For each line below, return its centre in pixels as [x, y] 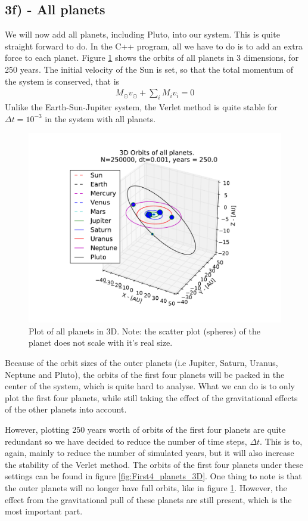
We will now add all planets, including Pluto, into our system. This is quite [142, 34]
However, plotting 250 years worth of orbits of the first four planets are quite [145, 429]
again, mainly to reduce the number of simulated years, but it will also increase [150, 453]
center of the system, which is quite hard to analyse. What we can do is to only [150, 386]
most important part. [44, 511]
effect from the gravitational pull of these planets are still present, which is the [148, 499]
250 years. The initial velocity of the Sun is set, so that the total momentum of [149, 69]
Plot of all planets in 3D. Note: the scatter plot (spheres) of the [144, 331]
